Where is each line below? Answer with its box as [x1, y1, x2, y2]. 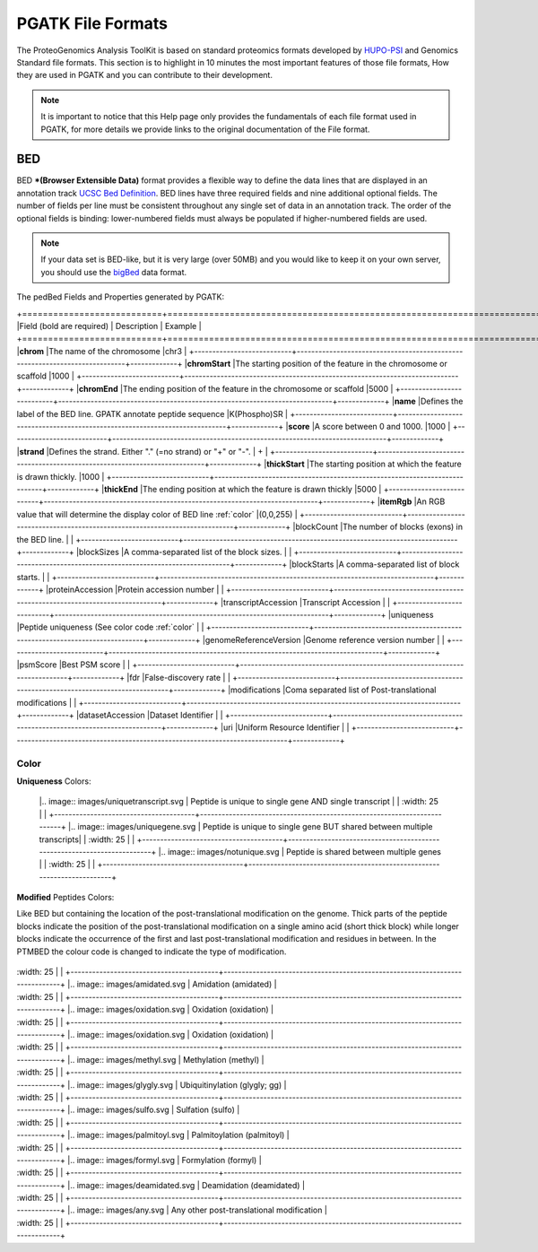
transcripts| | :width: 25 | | [39, 834, 135, 845]
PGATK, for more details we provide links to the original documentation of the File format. [40, 124, 370, 135]
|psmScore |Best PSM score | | [16, 659, 130, 670]
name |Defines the [394, 396, 464, 407]
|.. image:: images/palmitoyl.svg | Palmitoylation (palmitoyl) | [67, 1130, 291, 1141]
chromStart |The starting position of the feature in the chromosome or [187, 359, 447, 370]
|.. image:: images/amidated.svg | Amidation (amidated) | [67, 978, 277, 990]
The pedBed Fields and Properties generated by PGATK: [16, 291, 224, 302]
